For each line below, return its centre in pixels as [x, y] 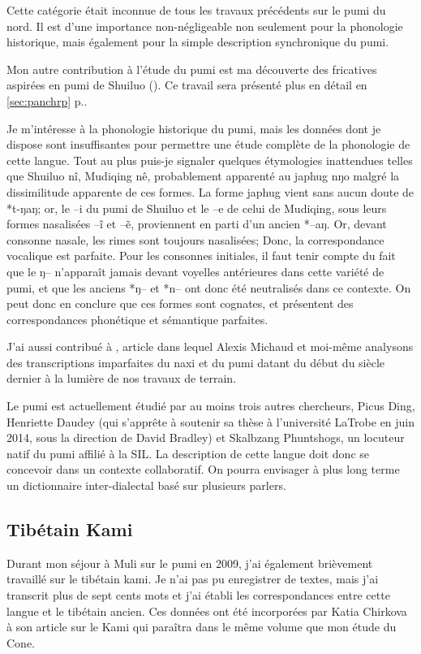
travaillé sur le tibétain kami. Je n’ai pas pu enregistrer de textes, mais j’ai [193, 579]
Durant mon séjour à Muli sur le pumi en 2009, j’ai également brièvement [190, 563]
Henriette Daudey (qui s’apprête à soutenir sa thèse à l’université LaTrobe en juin [211, 421]
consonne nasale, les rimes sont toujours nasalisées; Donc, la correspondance [195, 239]
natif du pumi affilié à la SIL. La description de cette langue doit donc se [188, 453]
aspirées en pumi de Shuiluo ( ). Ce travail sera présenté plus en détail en [187, 85]
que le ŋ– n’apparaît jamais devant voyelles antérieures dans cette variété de [195, 271]
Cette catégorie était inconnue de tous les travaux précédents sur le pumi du [196, 10]
